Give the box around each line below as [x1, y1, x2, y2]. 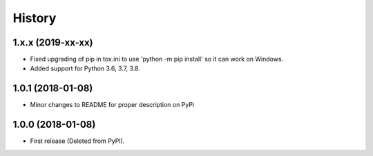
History [12, 10, 57, 26]
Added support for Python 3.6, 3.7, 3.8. [30, 64, 141, 72]
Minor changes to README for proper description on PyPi [30, 101, 195, 109]
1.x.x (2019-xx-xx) [12, 37, 93, 48]
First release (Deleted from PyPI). [30, 137, 125, 145]
